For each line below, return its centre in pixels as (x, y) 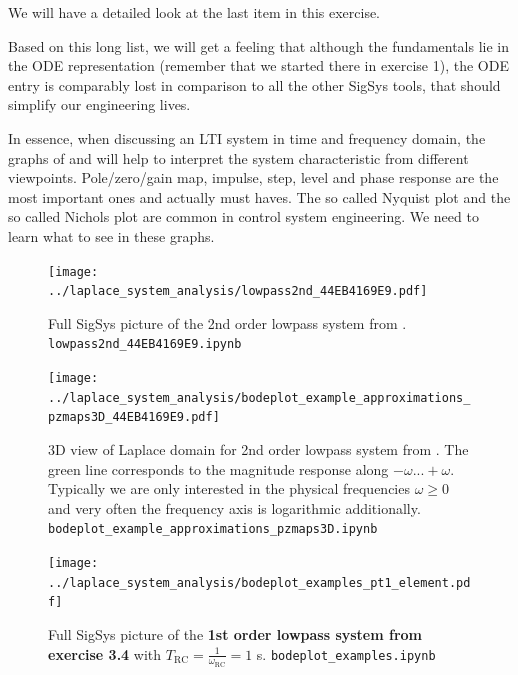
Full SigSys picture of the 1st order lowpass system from (235, 634)
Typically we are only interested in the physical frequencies (229, 488)
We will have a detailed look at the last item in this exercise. (194, 12)
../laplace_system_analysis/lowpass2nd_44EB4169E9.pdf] (238, 291)
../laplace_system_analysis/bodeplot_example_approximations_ (259, 397)
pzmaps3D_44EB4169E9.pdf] (134, 417)
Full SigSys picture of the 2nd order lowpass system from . (227, 322)
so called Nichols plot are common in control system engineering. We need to (243, 216)
